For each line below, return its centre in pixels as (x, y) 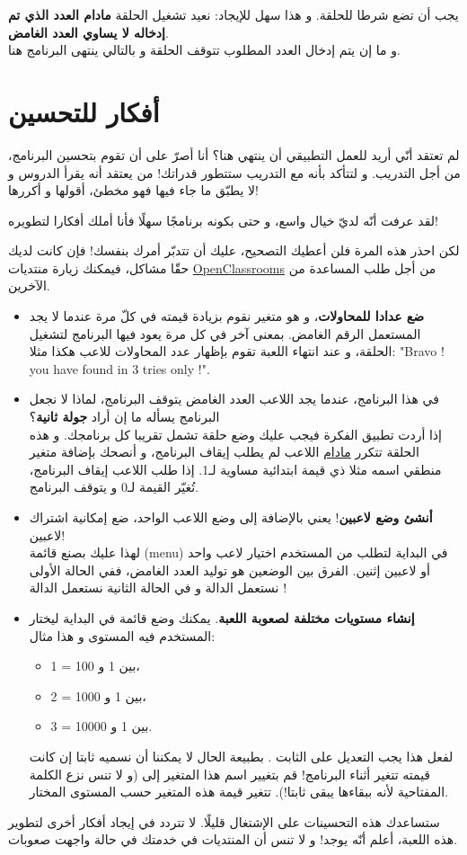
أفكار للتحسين (84, 111)
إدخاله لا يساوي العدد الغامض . (88, 32)
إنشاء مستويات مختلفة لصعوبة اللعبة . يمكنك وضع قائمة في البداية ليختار (222, 617)
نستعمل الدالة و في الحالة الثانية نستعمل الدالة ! (158, 588)
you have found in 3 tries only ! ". (119, 368)
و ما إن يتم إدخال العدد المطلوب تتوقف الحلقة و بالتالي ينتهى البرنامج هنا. (204, 50)
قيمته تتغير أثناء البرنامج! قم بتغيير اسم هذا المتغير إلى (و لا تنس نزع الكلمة (230, 774)
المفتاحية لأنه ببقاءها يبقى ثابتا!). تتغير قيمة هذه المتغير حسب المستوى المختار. (239, 792)
